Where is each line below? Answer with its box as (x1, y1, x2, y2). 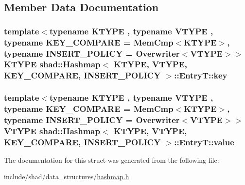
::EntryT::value (174, 136, 234, 148)
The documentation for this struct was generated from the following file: (4, 155, 219, 165)
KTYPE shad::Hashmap (4, 58, 101, 70)
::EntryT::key (174, 69, 227, 81)
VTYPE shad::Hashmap (4, 125, 100, 137)
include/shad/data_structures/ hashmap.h (4, 171, 129, 181)
